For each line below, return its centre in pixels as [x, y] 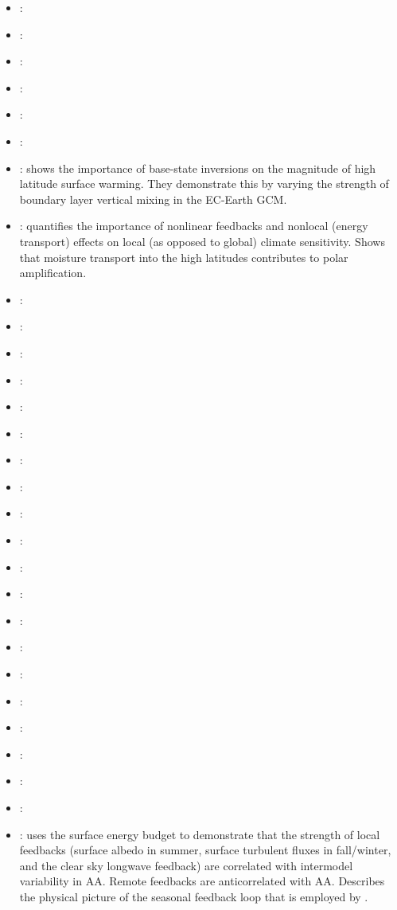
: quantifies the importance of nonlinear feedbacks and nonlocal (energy [194, 226]
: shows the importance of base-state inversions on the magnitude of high [198, 168]
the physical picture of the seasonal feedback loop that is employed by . [194, 896]
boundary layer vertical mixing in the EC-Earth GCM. [153, 199]
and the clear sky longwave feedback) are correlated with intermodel [186, 865]
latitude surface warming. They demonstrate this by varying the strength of [204, 184]
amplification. [53, 273]
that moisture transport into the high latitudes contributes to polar [184, 257]
